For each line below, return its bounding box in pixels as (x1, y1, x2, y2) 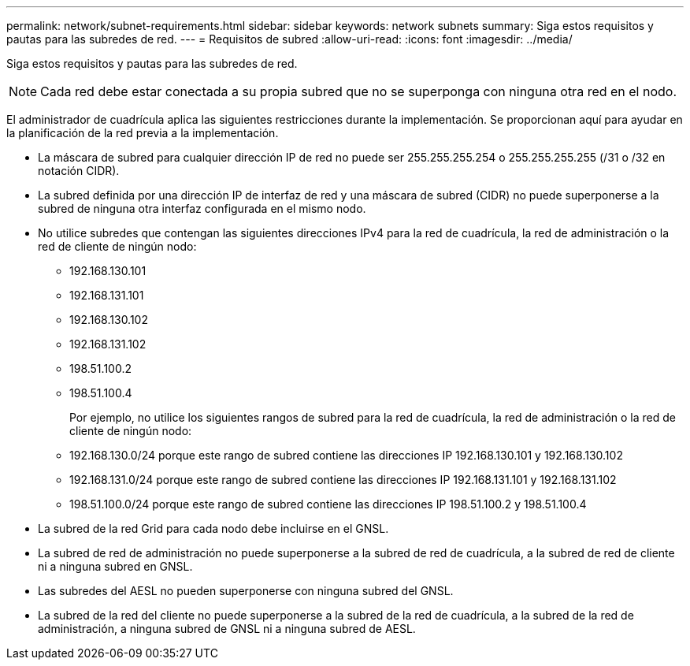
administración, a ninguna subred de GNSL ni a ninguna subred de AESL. (38, 622, 416, 635)
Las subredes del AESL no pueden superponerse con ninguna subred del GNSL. (38, 584, 454, 597)
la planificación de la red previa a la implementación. (6, 126, 279, 140)
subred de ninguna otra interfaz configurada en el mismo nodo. (38, 202, 366, 215)
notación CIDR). (38, 164, 120, 177)
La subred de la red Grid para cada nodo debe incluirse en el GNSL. (38, 522, 389, 535)
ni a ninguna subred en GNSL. (38, 560, 193, 573)
